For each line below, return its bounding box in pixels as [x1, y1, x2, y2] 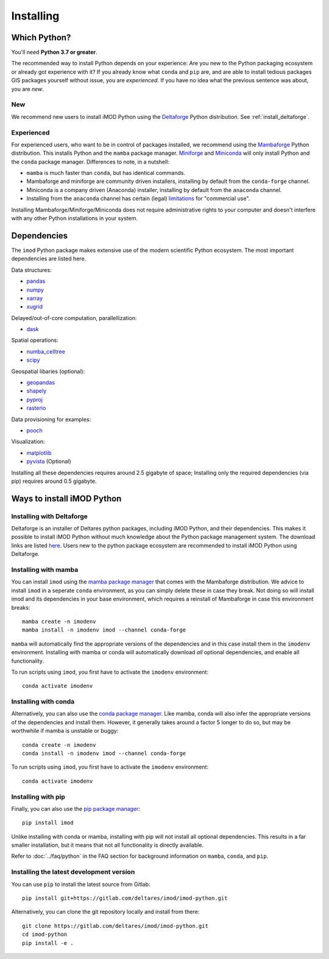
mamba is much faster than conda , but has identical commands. [26, 169, 186, 177]
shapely [26, 387, 47, 394]
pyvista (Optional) [26, 458, 71, 465]
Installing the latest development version [11, 868, 135, 876]
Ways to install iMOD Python [11, 493, 122, 504]
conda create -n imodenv [22, 741, 96, 748]
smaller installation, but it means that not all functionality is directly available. [11, 841, 204, 849]
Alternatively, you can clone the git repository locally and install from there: [11, 908, 200, 916]
